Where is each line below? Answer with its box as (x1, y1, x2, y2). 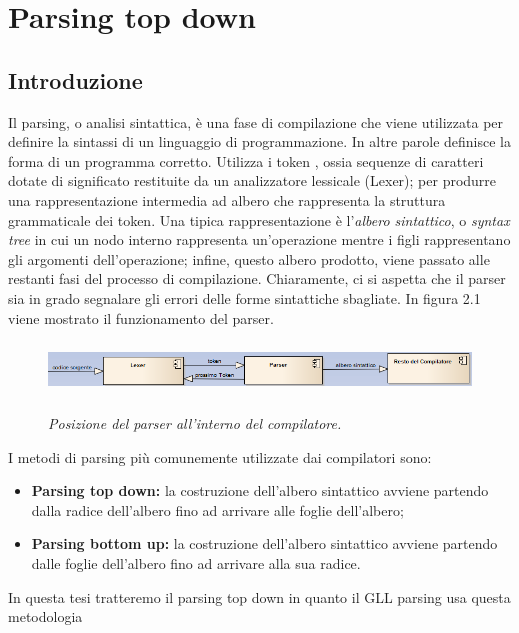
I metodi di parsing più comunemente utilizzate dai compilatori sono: (8, 446, 432, 467)
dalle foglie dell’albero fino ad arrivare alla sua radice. (31, 553, 361, 573)
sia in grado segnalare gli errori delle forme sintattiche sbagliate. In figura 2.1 (8, 287, 481, 308)
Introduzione (8, 64, 143, 95)
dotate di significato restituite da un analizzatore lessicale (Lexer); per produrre (8, 170, 497, 191)
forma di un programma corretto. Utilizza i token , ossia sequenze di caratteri (8, 150, 484, 171)
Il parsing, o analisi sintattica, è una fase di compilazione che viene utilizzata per (8, 111, 504, 132)
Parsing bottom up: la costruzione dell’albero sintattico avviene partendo (31, 533, 498, 554)
